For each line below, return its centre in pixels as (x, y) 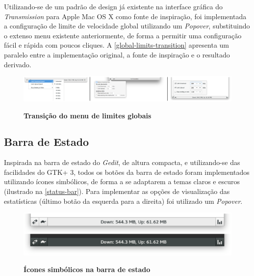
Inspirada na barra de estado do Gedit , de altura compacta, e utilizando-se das (122, 162)
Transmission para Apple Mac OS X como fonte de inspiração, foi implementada (125, 16)
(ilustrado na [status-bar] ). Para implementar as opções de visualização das (117, 191)
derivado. (18, 64)
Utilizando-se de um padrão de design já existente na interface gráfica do (113, 6)
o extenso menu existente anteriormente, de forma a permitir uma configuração (123, 35)
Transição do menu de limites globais (88, 115)
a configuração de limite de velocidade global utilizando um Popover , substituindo (127, 26)
